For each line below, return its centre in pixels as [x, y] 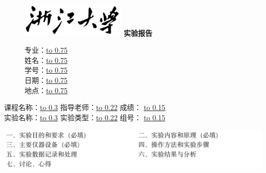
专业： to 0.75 [46, 50]
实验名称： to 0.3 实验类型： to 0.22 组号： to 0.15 [85, 117]
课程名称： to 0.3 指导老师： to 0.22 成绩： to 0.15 [85, 107]
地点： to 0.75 [46, 90]
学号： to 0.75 [46, 70]
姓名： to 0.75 [46, 60]
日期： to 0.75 [46, 80]
